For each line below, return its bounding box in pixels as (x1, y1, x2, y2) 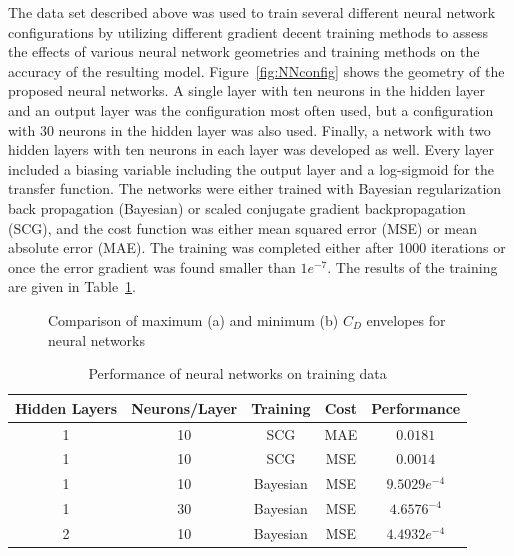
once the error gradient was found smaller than (8, 256, 296, 277)
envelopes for (366, 309, 446, 330)
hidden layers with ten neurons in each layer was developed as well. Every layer (8, 139, 494, 160)
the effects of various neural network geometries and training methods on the (8, 41, 480, 62)
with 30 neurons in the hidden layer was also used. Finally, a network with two (8, 119, 491, 140)
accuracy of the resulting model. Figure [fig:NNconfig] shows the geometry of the (8, 60, 505, 81)
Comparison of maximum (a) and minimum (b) (48, 309, 339, 330)
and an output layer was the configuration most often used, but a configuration (8, 99, 494, 120)
